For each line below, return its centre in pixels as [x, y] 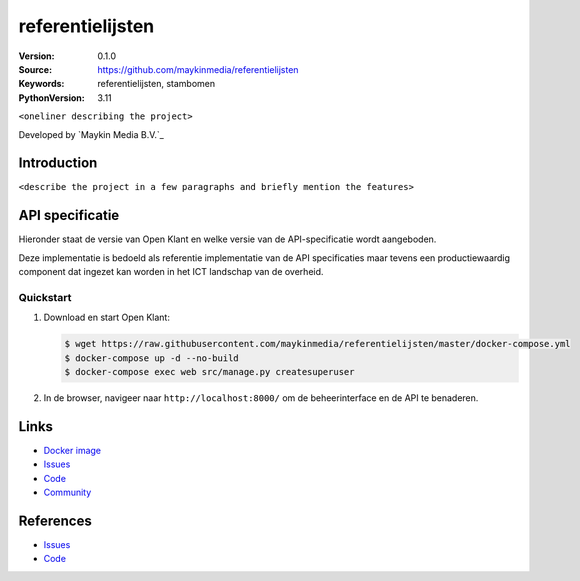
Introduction [58, 163]
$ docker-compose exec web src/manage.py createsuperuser [209, 371]
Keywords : [41, 84]
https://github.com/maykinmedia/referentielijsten [198, 69]
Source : [35, 69]
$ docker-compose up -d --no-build [151, 358]
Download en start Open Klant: [106, 317]
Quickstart [45, 297]
